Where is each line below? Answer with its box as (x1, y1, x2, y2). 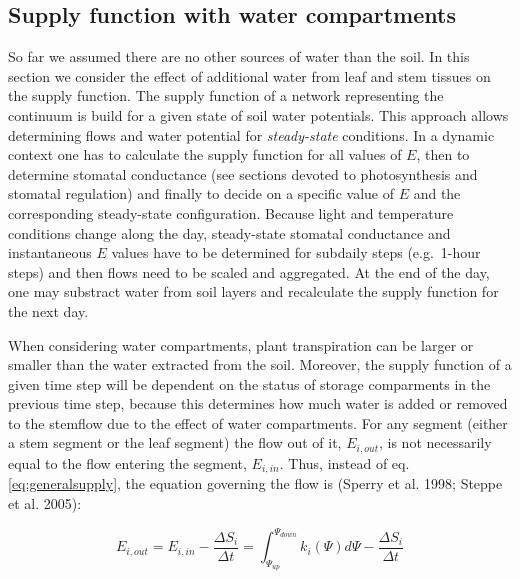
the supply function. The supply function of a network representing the (8, 85, 444, 106)
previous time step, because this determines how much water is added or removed (8, 393, 508, 414)
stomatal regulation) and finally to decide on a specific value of (8, 183, 394, 204)
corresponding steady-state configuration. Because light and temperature (8, 202, 454, 223)
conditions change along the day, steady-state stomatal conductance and (8, 222, 451, 243)
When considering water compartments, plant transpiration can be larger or (8, 334, 474, 355)
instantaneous (8, 242, 92, 263)
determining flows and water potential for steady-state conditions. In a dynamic (8, 124, 495, 145)
